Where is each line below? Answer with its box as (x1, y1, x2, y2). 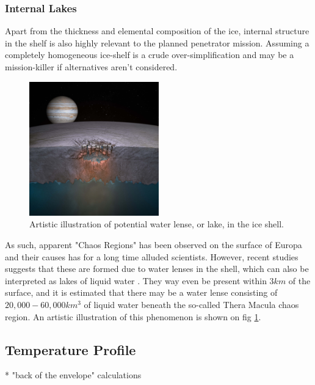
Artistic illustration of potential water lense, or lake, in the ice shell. (29, 218, 284, 230)
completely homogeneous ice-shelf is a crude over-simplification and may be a (5, 48, 294, 61)
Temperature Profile (5, 340, 136, 359)
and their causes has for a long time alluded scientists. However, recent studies (5, 250, 299, 263)
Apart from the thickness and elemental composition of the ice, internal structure (5, 24, 310, 37)
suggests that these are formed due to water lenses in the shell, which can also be (5, 262, 309, 275)
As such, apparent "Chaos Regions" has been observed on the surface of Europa (5, 238, 302, 251)
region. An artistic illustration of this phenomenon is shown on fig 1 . (5, 310, 261, 323)
